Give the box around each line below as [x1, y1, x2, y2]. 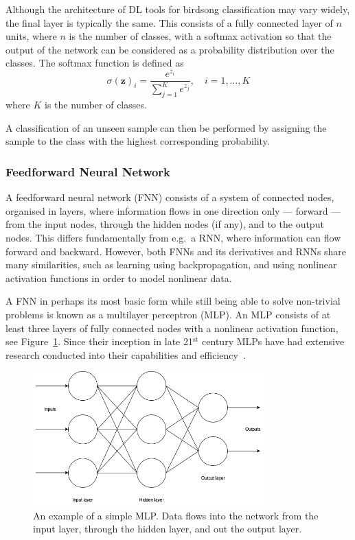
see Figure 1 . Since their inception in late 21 [5, 334, 193, 349]
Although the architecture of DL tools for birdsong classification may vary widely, [5, 2, 350, 16]
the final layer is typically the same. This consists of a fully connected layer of [5, 15, 333, 30]
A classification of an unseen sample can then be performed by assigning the [5, 120, 327, 134]
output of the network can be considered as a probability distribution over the [5, 42, 334, 56]
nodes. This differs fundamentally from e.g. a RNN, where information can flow [5, 231, 341, 245]
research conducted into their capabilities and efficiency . [5, 347, 246, 362]
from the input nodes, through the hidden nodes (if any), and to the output [5, 217, 324, 231]
